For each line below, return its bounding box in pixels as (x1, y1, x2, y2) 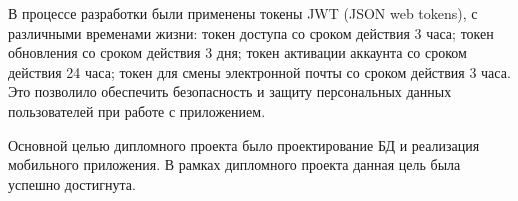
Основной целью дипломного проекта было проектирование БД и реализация (8, 134, 480, 155)
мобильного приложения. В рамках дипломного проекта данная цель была (8, 154, 461, 175)
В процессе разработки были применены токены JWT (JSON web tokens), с (8, 3, 478, 23)
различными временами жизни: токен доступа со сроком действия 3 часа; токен (8, 22, 494, 43)
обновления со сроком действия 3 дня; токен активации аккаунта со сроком (8, 42, 467, 63)
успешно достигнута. (8, 173, 136, 194)
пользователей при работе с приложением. (8, 100, 266, 121)
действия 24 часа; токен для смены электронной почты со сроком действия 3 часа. (8, 61, 511, 82)
